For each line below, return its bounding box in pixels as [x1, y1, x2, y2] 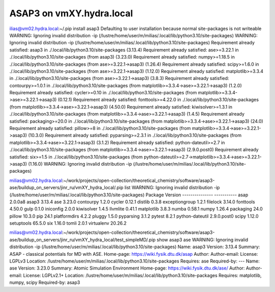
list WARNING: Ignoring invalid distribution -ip [124, 184, 220, 191]
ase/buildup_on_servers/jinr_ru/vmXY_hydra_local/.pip [9, 184, 124, 191]
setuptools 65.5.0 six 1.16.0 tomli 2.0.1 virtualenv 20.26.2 [9, 220, 127, 226]
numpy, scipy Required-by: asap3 [9, 279, 80, 285]
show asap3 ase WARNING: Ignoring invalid [156, 236, 249, 243]
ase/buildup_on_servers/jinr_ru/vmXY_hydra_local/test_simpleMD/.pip [9, 236, 156, 243]
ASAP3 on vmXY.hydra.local [9, 8, 133, 19]
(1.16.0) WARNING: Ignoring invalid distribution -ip [28, 161, 132, 167]
